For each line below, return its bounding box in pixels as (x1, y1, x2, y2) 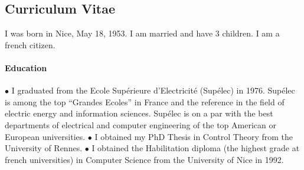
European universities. (5, 130, 86, 142)
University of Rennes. (5, 142, 83, 154)
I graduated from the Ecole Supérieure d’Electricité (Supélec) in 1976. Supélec (11, 84, 295, 96)
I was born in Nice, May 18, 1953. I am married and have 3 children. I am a (5, 27, 280, 39)
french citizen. (5, 38, 55, 51)
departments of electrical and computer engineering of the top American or (5, 118, 276, 131)
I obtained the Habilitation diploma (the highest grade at (91, 142, 300, 154)
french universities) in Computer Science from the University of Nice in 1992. (5, 153, 284, 165)
